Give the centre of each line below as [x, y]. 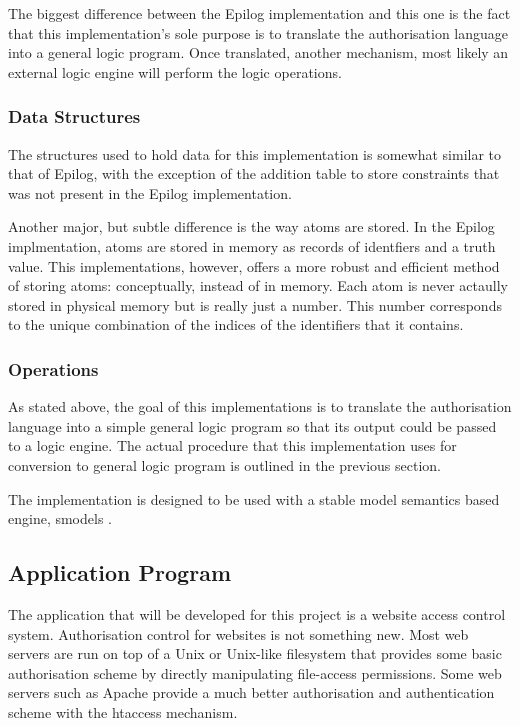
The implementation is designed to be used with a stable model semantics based [254, 498]
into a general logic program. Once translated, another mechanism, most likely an [258, 52]
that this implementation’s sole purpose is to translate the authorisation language [258, 32]
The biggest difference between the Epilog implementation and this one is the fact [259, 13]
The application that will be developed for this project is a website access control [257, 613]
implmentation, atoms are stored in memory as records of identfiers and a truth [252, 245]
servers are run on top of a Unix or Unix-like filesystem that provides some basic [255, 653]
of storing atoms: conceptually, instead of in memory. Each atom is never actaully [258, 285]
